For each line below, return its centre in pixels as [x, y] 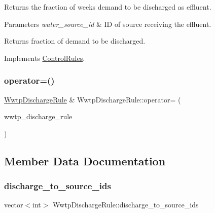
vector [14, 205]
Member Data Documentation [85, 161]
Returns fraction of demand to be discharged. [75, 41]
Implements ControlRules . [45, 58]
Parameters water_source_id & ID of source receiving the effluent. [108, 24]
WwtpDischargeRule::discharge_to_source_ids [126, 205]
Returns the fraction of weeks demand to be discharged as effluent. [108, 7]
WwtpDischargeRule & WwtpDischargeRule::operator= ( [93, 99]
